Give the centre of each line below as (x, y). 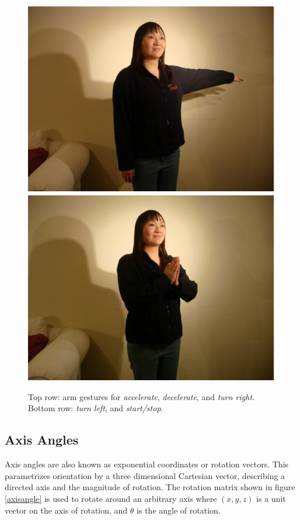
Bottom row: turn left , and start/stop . (96, 408)
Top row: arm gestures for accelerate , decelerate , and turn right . (141, 396)
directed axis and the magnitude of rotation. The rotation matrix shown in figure (150, 487)
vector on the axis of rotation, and (66, 510)
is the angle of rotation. (179, 510)
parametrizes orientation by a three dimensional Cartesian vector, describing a (145, 475)
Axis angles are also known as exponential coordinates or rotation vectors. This (147, 464)
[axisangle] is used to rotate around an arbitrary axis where (111, 499)
